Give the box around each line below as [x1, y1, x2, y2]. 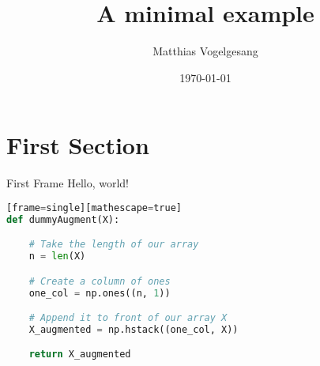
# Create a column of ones [28, 275, 171, 287]
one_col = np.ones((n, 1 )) [28, 287, 171, 299]
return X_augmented [28, 349, 131, 360]
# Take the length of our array [28, 239, 199, 251]
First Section [6, 129, 149, 161]
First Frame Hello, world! [6, 175, 129, 191]
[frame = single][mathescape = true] [6, 202, 182, 213]
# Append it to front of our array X [28, 312, 228, 324]
